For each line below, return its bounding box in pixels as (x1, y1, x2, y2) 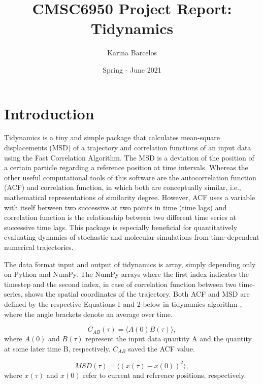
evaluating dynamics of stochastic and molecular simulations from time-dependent (4, 232, 259, 242)
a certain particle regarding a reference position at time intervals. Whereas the (4, 162, 248, 173)
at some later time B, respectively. (4, 343, 111, 354)
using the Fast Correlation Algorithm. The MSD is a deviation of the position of (4, 152, 254, 163)
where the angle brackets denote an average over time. (4, 308, 173, 319)
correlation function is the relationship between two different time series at (4, 212, 237, 222)
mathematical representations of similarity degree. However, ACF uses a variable (4, 192, 255, 202)
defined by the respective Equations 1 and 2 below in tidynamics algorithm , (4, 298, 242, 309)
